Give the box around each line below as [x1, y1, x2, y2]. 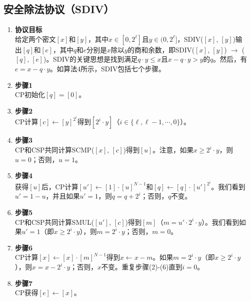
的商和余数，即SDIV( [127, 44, 195, 54]
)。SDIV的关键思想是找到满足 [43, 54, 138, 64]
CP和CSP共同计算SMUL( [15, 217, 94, 227]
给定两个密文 [15, 33, 56, 44]
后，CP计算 [41, 181, 79, 191]
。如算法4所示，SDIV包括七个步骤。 [50, 63, 165, 73]
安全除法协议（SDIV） [3, 1, 114, 17]
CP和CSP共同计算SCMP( [15, 145, 94, 155]
